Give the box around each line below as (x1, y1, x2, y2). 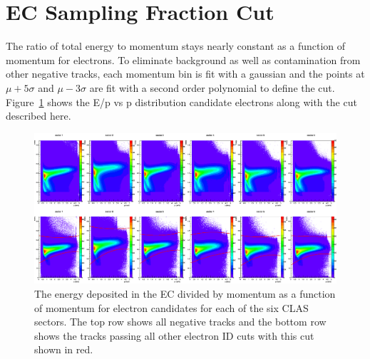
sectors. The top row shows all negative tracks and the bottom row (34, 314, 327, 329)
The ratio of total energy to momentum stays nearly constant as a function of (6, 38, 346, 53)
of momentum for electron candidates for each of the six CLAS (34, 300, 309, 315)
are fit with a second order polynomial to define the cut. (89, 80, 335, 95)
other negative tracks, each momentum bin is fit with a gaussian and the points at (6, 66, 365, 81)
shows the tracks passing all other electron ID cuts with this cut (34, 328, 314, 343)
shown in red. (34, 342, 93, 357)
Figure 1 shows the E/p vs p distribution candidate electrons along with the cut (6, 94, 357, 109)
